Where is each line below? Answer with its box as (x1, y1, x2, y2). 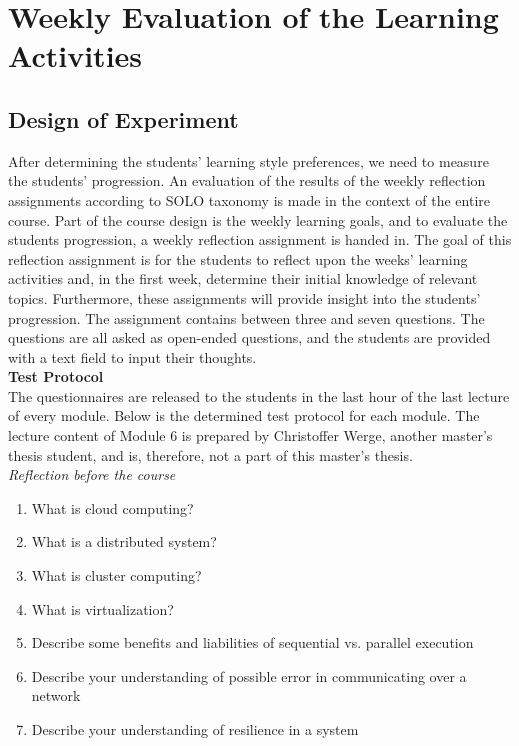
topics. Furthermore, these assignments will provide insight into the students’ (8, 287, 481, 308)
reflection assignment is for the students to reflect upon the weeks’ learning (8, 248, 468, 269)
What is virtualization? (31, 598, 174, 619)
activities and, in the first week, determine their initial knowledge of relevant (8, 268, 478, 289)
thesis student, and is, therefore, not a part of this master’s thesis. (8, 444, 413, 465)
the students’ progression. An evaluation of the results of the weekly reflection (8, 170, 486, 191)
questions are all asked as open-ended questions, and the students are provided (8, 327, 491, 348)
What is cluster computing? (31, 565, 202, 586)
